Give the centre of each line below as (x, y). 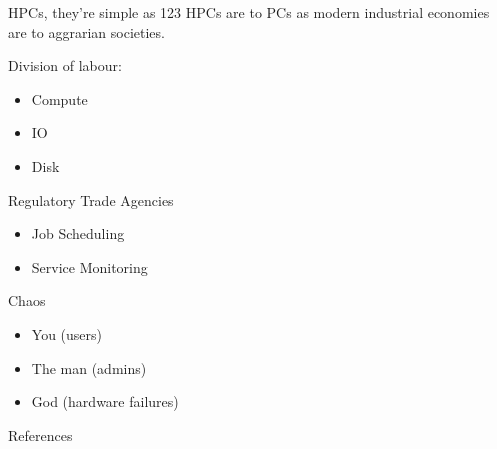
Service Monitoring (89, 266)
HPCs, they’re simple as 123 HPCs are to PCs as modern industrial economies (249, 12)
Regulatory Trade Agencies (91, 199)
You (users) (66, 333)
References (40, 434)
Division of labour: (65, 65)
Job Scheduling (78, 233)
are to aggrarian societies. (86, 31)
